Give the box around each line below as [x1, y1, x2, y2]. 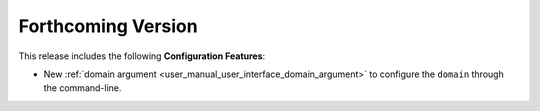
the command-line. [43, 82, 122, 94]
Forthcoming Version [18, 15, 199, 37]
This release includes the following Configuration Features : [18, 50, 266, 62]
